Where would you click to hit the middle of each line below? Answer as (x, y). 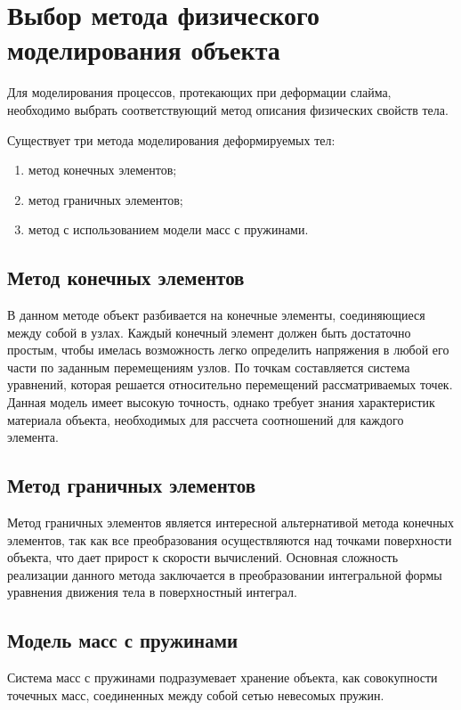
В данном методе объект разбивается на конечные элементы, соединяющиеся (216, 315)
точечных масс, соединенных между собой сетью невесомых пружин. (196, 694)
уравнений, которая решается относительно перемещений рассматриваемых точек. (230, 384)
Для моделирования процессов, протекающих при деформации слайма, (199, 92)
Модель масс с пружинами (123, 640)
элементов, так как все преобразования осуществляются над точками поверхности (230, 539)
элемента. (33, 437)
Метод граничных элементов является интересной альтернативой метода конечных (231, 522)
